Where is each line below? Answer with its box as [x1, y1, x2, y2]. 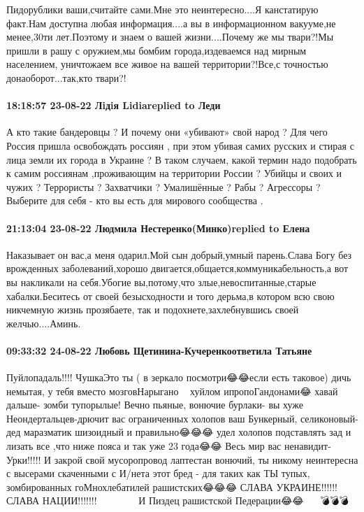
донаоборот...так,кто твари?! [6, 70, 126, 85]
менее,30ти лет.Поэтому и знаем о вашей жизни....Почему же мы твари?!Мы [6, 29, 334, 44]
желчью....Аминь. [6, 315, 81, 330]
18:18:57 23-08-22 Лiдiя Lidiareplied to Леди [6, 98, 221, 113]
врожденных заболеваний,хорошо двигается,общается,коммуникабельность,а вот [6, 261, 349, 276]
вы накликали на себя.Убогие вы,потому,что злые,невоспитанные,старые [6, 274, 316, 289]
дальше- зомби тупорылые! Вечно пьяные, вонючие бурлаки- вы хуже [6, 397, 304, 412]
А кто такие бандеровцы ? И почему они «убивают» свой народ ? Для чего [6, 125, 328, 139]
